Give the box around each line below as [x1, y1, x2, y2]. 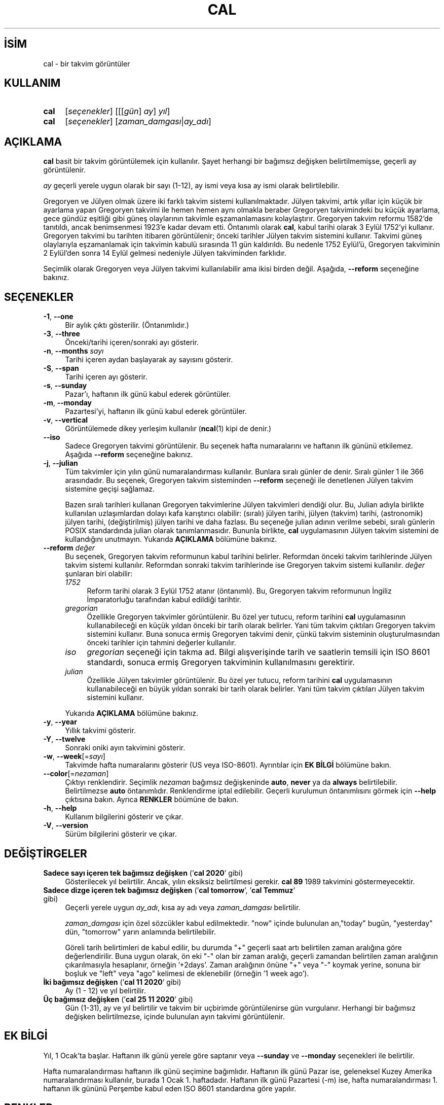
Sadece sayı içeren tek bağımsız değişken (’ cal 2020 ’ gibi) [43, 868, 243, 877]
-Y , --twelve [43, 735, 86, 744]
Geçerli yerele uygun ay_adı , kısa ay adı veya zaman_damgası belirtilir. [65, 903, 301, 912]
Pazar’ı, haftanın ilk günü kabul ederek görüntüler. [65, 390, 231, 399]
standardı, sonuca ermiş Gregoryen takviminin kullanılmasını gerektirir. [87, 657, 355, 668]
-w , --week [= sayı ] [43, 752, 105, 761]
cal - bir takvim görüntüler [43, 59, 130, 68]
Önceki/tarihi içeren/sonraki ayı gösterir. [65, 338, 199, 347]
